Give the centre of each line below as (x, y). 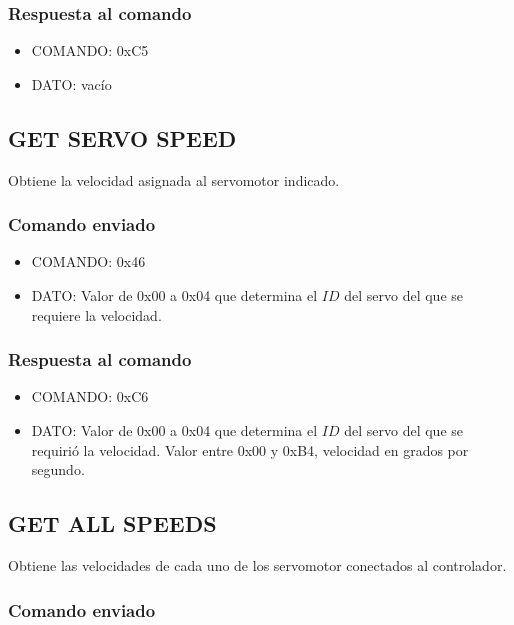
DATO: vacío (71, 83)
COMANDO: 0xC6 (90, 396)
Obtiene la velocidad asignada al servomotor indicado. (174, 179)
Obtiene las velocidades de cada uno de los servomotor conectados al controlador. (257, 565)
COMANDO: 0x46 (88, 261)
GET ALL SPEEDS (112, 523)
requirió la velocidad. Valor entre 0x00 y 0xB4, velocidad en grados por (250, 449)
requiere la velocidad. (96, 314)
